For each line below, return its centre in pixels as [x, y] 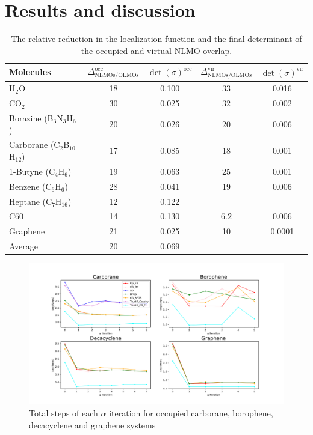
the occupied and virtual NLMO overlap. [156, 50]
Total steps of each [64, 412]
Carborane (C [35, 144]
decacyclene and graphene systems [92, 424]
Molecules [30, 72]
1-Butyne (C [32, 171]
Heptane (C [31, 201]
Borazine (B [31, 117]
